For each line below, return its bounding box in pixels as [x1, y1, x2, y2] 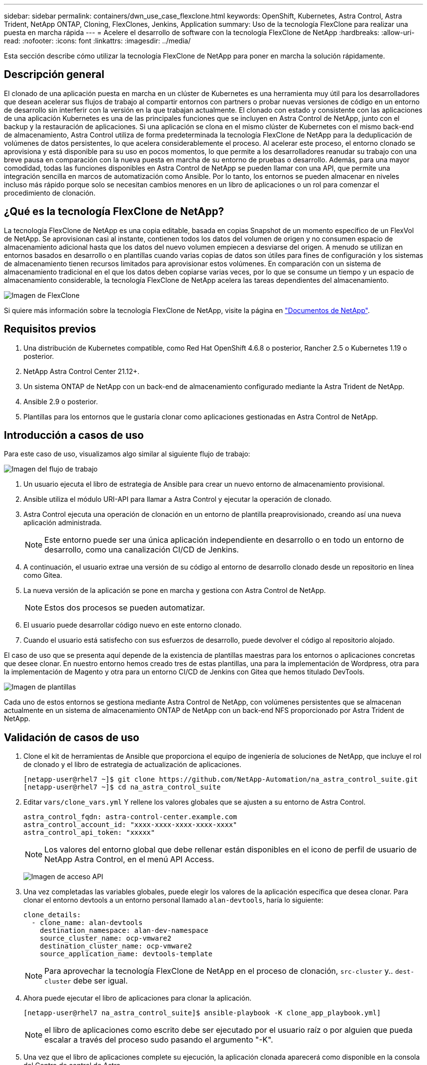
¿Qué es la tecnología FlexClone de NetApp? [4, 205, 224, 218]
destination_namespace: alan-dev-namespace [39, 927, 209, 935]
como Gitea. [23, 571, 62, 580]
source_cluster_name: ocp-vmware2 [39, 934, 172, 943]
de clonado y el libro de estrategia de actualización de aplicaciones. [23, 760, 241, 769]
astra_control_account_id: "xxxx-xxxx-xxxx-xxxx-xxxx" [23, 821, 237, 829]
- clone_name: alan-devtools [31, 919, 143, 927]
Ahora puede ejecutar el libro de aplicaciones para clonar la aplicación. [23, 994, 252, 1003]
